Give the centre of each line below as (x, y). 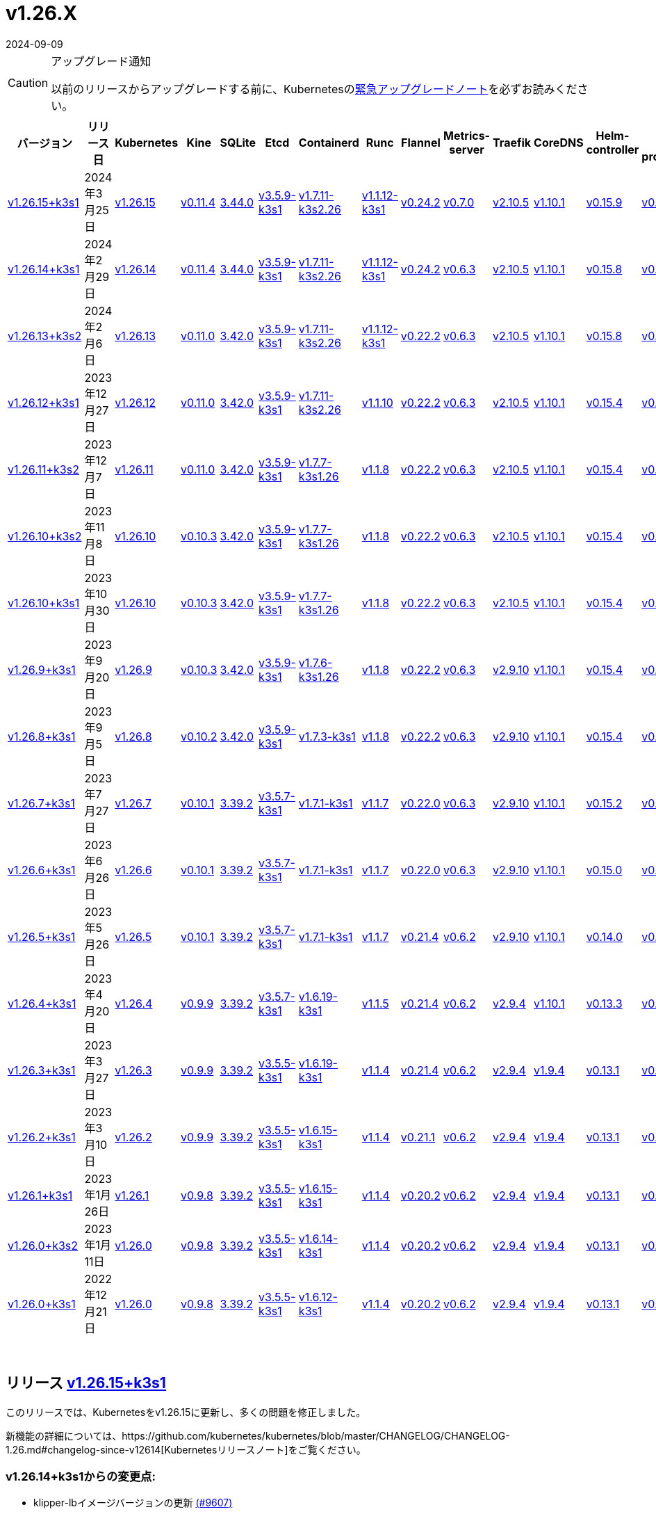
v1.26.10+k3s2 (45, 536)
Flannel (421, 142)
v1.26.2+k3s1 (42, 1137)
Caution (28, 82)
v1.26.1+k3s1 (40, 1195)
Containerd (329, 142)
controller (613, 149)
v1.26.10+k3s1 (44, 603)
